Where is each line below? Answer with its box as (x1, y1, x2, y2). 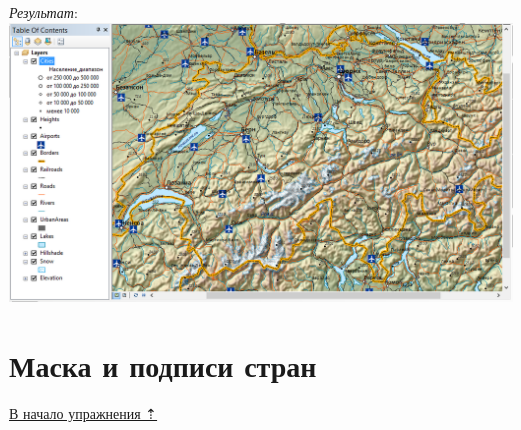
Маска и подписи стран (9, 344, 317, 385)
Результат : (9, 2, 78, 22)
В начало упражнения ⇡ (9, 402, 158, 423)
